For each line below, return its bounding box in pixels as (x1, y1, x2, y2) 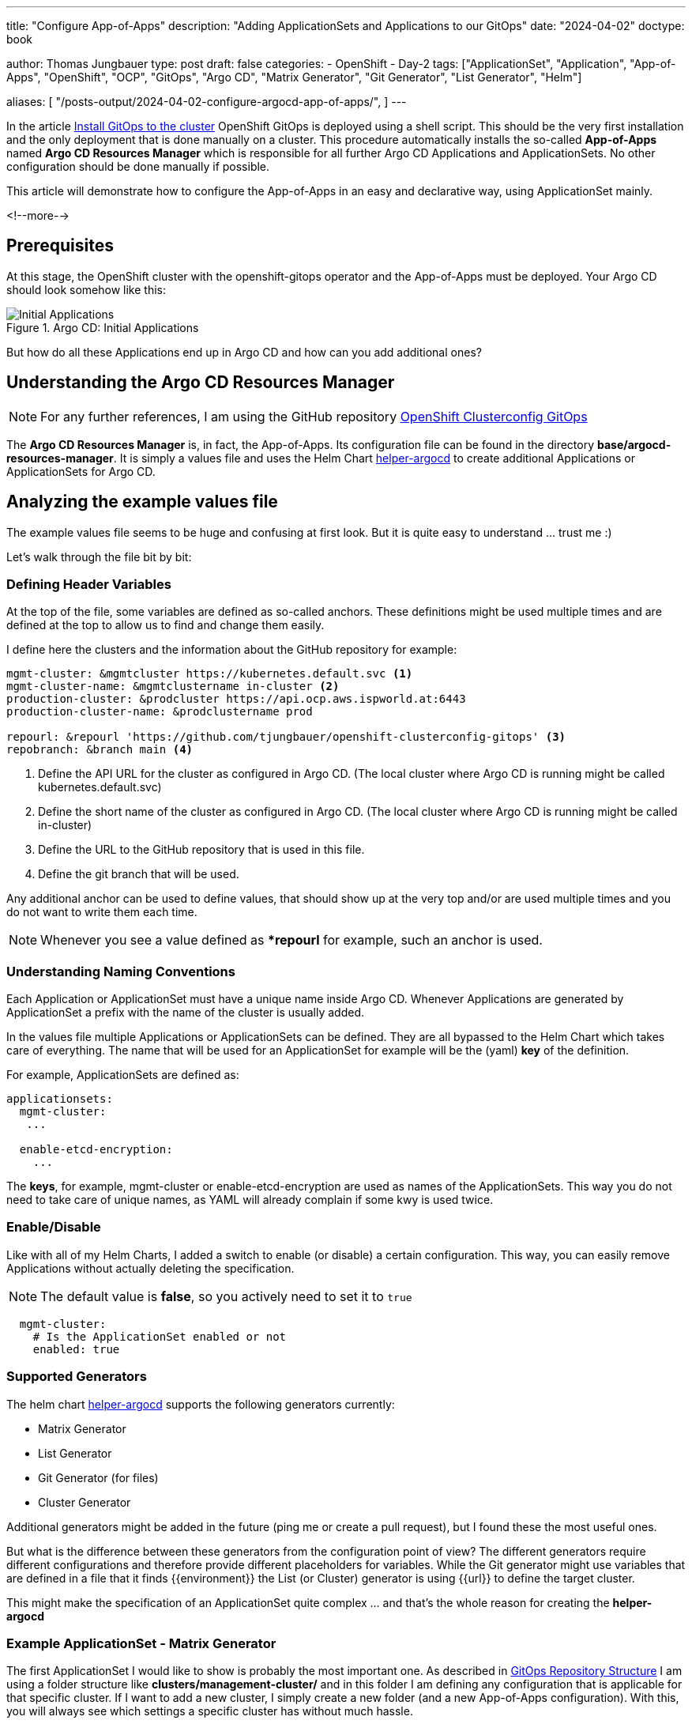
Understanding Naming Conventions (6, 963, 235, 979)
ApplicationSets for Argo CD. (6, 464, 156, 478)
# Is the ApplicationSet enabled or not (32, 1330, 287, 1343)
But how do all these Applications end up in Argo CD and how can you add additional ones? (6, 345, 482, 359)
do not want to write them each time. (6, 905, 197, 919)
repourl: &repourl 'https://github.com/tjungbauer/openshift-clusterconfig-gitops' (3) (6, 730, 566, 744)
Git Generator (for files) (38, 1470, 159, 1484)
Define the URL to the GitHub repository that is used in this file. (38, 843, 365, 857)
